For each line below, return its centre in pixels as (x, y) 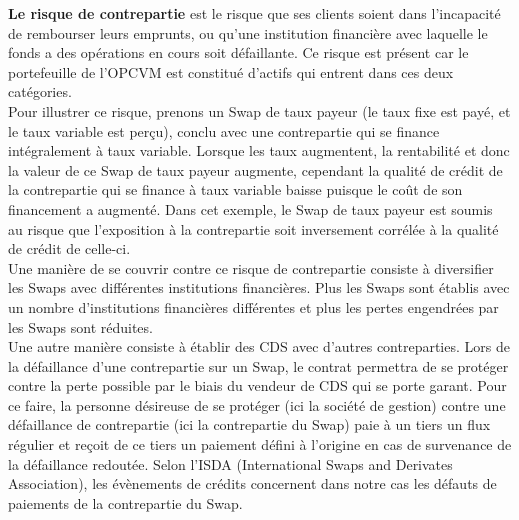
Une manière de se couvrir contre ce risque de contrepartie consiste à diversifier (251, 267)
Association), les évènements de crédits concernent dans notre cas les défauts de (252, 483)
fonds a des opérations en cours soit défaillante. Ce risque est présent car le (238, 52)
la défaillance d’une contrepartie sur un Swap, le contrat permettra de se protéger (258, 365)
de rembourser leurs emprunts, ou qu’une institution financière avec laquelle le (248, 32)
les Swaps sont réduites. (80, 326)
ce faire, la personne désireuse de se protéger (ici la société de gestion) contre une (257, 404)
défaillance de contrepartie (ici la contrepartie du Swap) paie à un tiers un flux (249, 424)
